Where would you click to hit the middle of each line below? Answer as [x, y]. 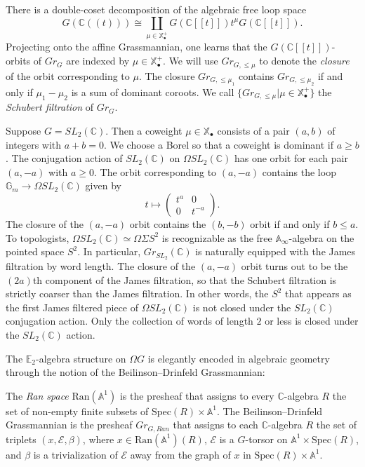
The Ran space [37, 395]
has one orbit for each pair [291, 158]
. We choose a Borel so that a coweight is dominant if [219, 144]
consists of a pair [253, 130]
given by [103, 185]
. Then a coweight [144, 130]
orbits [18, 61]
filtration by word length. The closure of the [101, 266]
